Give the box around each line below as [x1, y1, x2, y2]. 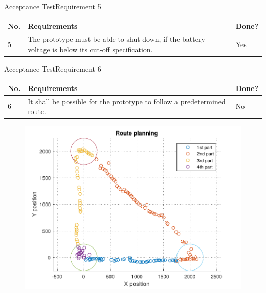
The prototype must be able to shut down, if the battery [28, 33, 205, 44]
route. [28, 106, 46, 117]
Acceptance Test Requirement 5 [4, 1, 101, 11]
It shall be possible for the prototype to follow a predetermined [28, 96, 226, 106]
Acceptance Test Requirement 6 [4, 63, 101, 74]
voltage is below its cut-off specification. [28, 43, 153, 54]
